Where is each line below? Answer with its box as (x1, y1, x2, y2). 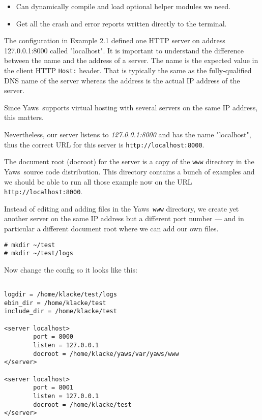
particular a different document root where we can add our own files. (4, 223, 219, 233)
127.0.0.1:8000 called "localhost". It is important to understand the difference (4, 45, 244, 55)
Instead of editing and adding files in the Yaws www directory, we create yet (4, 203, 239, 214)
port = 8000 (33, 333, 74, 341)
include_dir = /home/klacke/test (4, 308, 117, 315)
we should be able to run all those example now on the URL (4, 176, 192, 187)
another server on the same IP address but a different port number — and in (4, 213, 244, 224)
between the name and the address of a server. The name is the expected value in (4, 55, 258, 66)
